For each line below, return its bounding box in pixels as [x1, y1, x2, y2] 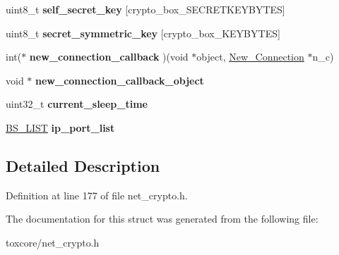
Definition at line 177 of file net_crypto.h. [6, 187, 188, 202]
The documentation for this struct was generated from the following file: [6, 211, 319, 226]
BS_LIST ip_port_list [6, 120, 115, 135]
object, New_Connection [196, 49, 304, 64]
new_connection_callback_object [35, 73, 204, 87]
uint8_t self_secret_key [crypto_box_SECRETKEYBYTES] [6, 2, 285, 16]
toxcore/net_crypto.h [6, 235, 100, 249]
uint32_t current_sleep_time [6, 97, 148, 111]
